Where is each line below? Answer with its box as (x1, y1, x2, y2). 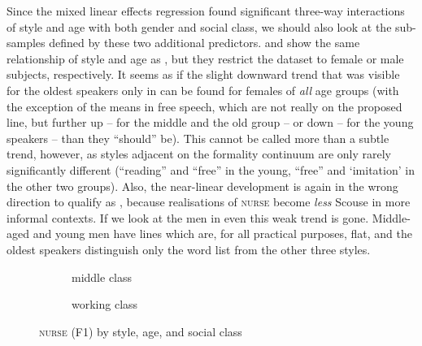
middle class (72, 268, 133, 285)
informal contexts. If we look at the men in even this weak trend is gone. (7, 209, 369, 226)
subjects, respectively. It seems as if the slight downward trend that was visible (7, 66, 400, 83)
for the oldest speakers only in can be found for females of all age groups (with (7, 81, 399, 98)
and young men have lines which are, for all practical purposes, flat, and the (33, 225, 412, 242)
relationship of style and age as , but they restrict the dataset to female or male (7, 50, 404, 67)
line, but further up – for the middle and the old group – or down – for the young (7, 114, 414, 131)
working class (72, 296, 138, 313)
